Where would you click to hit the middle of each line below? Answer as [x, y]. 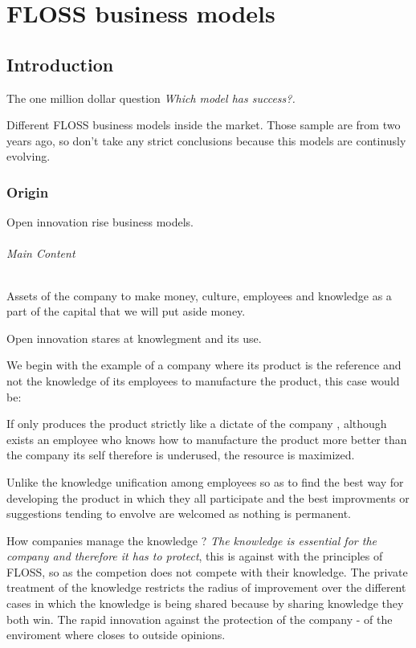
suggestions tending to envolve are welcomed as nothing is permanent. [179, 514]
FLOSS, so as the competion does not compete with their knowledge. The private [207, 571]
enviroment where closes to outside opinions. [116, 635]
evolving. [29, 156]
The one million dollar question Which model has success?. [151, 98]
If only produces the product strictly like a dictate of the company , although [197, 424]
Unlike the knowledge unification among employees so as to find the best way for [205, 481]
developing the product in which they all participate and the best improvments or [208, 497]
